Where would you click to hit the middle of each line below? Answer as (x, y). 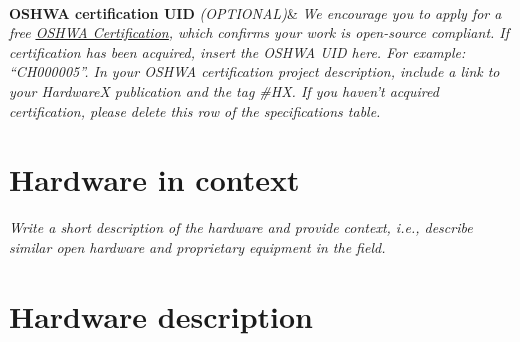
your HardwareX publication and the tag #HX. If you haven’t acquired (224, 90)
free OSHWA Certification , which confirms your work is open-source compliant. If (259, 32)
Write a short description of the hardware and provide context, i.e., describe (241, 227)
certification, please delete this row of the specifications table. (195, 110)
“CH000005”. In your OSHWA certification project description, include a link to (254, 71)
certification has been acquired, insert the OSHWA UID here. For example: (237, 51)
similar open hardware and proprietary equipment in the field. (197, 246)
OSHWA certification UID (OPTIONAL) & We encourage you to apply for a (255, 12)
